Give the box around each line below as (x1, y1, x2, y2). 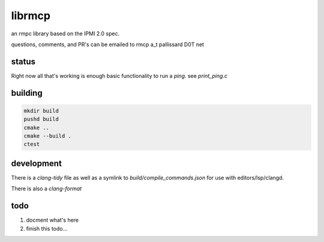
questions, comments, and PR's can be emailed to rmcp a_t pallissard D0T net (11, 41, 204, 48)
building (11, 87, 43, 98)
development (11, 158, 62, 168)
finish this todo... (26, 225, 68, 232)
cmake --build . (23, 132, 72, 140)
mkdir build (23, 107, 59, 114)
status (11, 56, 36, 66)
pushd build (23, 116, 59, 123)
